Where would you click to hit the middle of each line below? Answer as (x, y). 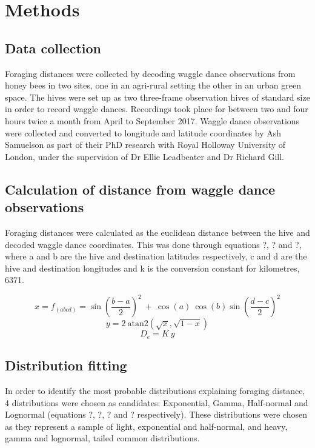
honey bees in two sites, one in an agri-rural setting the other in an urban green (153, 85)
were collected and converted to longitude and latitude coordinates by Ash (143, 132)
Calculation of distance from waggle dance (140, 189)
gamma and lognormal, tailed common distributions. (102, 438)
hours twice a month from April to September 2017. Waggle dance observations (152, 120)
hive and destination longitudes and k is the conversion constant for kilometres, (152, 268)
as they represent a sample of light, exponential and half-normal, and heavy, (146, 426)
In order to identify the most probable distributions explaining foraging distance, (155, 391)
